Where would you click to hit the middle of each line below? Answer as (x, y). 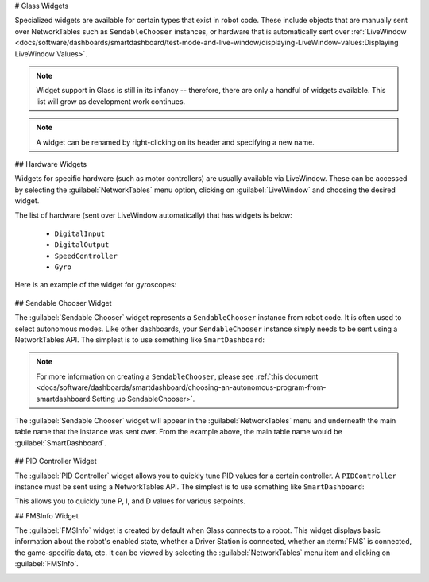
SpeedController (86, 256)
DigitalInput (80, 233)
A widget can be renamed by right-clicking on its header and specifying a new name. (176, 142)
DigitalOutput (82, 245)
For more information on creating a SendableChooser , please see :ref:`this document (177, 376)
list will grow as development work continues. (111, 101)
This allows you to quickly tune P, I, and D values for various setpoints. (130, 501)
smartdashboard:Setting (75, 399)
